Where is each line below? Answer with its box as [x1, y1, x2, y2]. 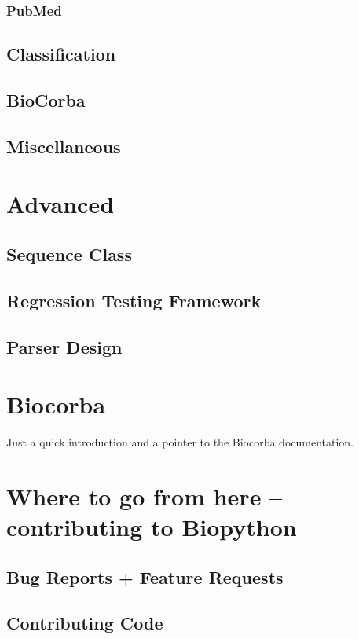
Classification [6, 42, 116, 66]
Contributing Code [6, 611, 163, 635]
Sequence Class [6, 241, 132, 266]
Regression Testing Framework [6, 288, 262, 312]
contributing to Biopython [6, 511, 297, 542]
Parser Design [6, 334, 123, 358]
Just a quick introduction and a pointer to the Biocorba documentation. [6, 434, 354, 450]
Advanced [6, 188, 115, 220]
